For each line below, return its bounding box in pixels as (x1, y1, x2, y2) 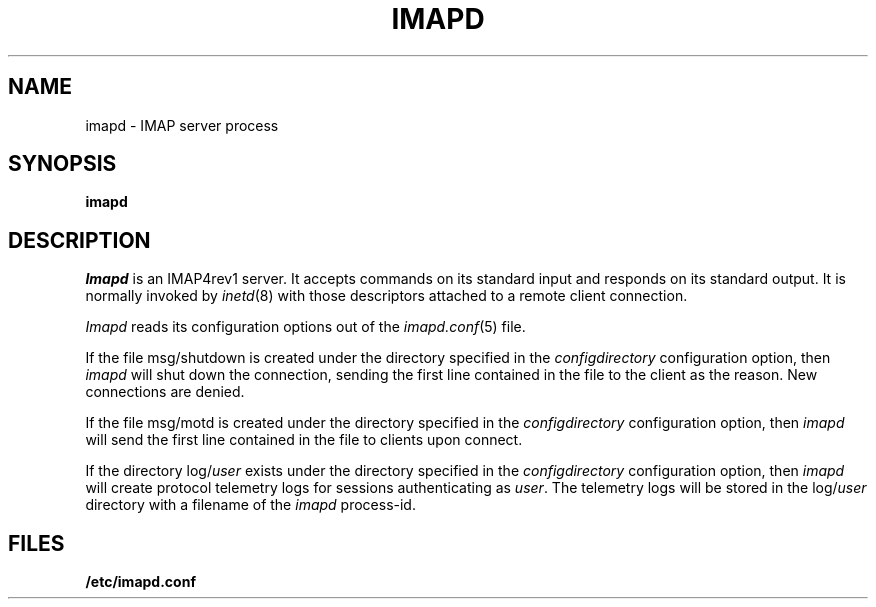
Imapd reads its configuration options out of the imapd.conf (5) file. (85, 318, 526, 336)
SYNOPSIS (8, 151, 117, 177)
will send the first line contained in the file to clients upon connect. (85, 431, 523, 449)
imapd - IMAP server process (85, 116, 279, 134)
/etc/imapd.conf (85, 573, 196, 591)
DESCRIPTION (8, 227, 151, 253)
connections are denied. (85, 383, 245, 401)
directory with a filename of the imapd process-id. (85, 496, 416, 514)
